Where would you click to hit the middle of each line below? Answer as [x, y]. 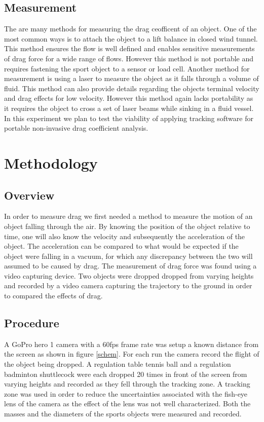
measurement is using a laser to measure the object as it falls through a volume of [131, 78]
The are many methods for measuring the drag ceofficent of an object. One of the [130, 29]
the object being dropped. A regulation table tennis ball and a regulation [118, 364]
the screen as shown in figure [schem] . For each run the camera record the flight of [132, 354]
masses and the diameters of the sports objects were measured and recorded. [123, 414]
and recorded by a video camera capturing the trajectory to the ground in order [128, 285]
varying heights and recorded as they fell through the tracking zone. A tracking [127, 384]
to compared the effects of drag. [53, 296]
